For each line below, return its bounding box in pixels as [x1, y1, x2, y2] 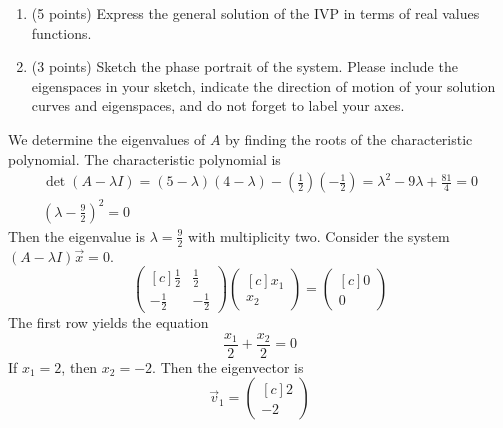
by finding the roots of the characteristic [225, 128, 473, 149]
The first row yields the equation [8, 311, 209, 332]
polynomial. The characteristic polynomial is [8, 148, 281, 169]
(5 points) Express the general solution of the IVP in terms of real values [31, 3, 480, 23]
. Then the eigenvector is [152, 356, 304, 377]
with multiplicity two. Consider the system [188, 225, 450, 246]
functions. [31, 22, 92, 43]
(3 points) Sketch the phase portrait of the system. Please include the [31, 56, 458, 77]
